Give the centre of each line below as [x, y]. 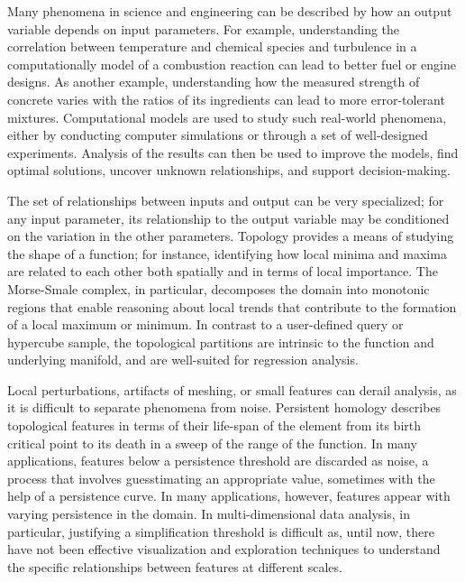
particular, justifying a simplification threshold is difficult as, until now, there [221, 531]
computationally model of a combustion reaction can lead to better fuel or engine [232, 64]
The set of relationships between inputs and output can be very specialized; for [226, 200]
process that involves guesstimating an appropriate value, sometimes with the [221, 478]
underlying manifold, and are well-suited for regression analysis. [183, 360]
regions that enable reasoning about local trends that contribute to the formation [232, 306]
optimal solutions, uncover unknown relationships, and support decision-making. [229, 170]
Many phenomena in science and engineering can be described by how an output [230, 11]
